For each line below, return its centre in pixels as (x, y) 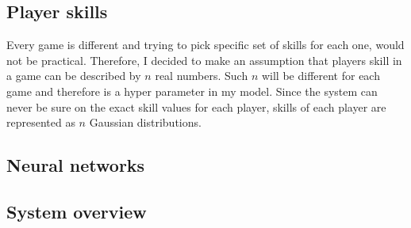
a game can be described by (74, 76)
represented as (41, 122)
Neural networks (76, 165)
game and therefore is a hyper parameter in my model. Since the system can (192, 91)
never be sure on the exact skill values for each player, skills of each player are (196, 106)
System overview (77, 211)
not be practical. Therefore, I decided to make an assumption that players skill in (204, 60)
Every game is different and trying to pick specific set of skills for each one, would (205, 45)
